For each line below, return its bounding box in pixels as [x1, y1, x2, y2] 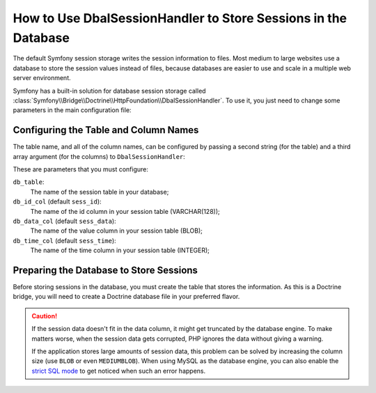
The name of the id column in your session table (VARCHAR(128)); [30, 207, 221, 215]
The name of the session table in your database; [30, 187, 169, 196]
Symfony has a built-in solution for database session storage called [13, 86, 206, 95]
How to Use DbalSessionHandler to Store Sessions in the [13, 10, 347, 26]
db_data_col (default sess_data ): [13, 217, 116, 225]
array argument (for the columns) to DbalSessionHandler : [13, 152, 186, 160]
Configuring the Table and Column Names [13, 124, 199, 136]
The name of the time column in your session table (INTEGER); [30, 246, 210, 254]
